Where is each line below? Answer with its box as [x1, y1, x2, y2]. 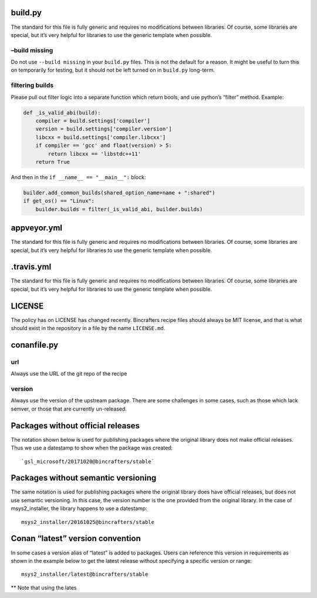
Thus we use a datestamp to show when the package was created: [11, 444, 173, 452]
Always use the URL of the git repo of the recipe [11, 370, 127, 377]
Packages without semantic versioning [11, 473, 157, 483]
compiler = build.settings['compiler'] [35, 117, 151, 124]
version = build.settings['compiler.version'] [35, 126, 173, 132]
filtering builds [11, 81, 54, 89]
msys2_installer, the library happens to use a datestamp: [11, 505, 148, 512]
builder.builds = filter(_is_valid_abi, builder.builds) [35, 206, 203, 213]
